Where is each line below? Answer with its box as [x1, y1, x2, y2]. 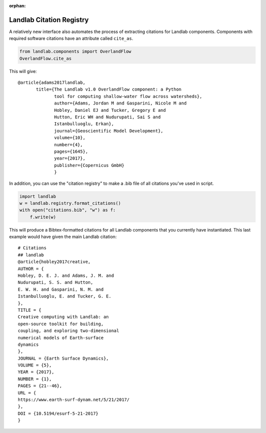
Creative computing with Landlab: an [18, 314, 109, 320]
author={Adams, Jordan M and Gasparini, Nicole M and [54, 100, 187, 106]
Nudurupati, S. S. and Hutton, [18, 280, 94, 285]
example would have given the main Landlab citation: [9, 234, 117, 240]
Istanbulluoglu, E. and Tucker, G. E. [18, 294, 112, 299]
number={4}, [54, 142, 83, 147]
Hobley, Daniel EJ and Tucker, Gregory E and [54, 107, 166, 113]
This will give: [9, 68, 37, 74]
